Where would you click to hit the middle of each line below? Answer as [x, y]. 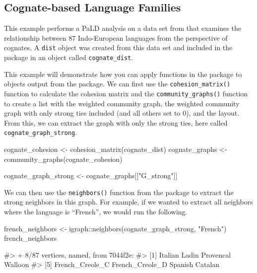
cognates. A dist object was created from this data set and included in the [118, 47]
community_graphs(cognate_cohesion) [63, 159]
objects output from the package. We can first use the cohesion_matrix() [117, 84]
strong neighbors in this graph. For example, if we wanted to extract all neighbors [128, 202]
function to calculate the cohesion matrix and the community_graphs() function [126, 93]
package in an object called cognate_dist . [69, 57]
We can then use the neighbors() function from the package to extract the [119, 192]
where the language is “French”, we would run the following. [96, 212]
